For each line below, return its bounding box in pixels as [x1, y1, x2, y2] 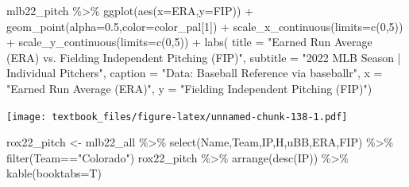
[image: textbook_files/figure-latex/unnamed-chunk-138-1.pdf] [6, 111, 348, 123]
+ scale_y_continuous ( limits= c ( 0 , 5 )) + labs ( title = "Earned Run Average [6, 33, 372, 50]
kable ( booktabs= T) [6, 165, 102, 181]
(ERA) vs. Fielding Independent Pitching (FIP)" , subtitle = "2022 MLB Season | [6, 49, 401, 65]
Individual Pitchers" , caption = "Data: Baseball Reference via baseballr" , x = [6, 64, 383, 81]
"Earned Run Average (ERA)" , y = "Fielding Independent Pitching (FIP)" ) [6, 80, 372, 96]
